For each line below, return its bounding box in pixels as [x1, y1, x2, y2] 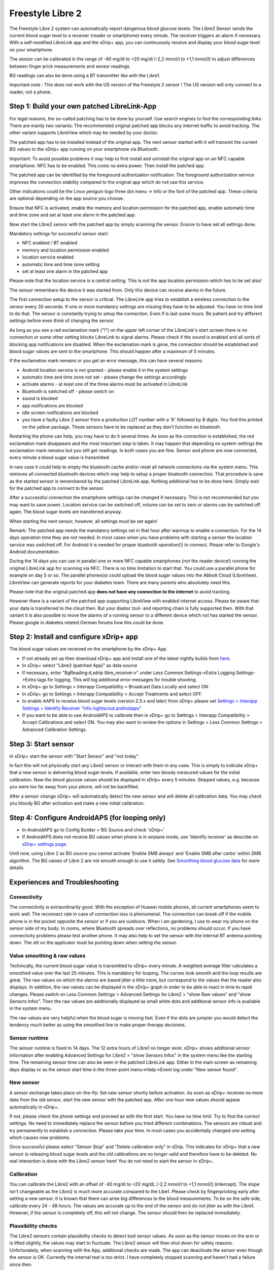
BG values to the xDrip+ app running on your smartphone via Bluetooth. [9, 146, 159, 152]
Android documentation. [9, 549, 60, 555]
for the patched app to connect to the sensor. [9, 485, 105, 491]
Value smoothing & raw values [9, 952, 86, 959]
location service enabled [22, 254, 74, 260]
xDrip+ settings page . [22, 841, 67, 847]
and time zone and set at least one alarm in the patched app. [9, 212, 136, 218]
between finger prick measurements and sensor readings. [9, 63, 131, 69]
